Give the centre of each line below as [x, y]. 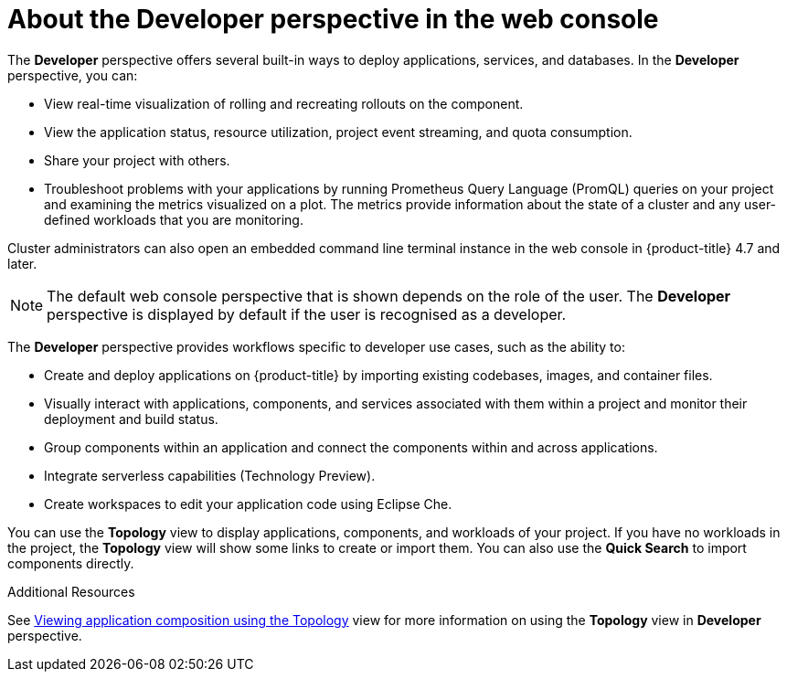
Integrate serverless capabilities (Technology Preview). [210, 475]
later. [22, 263]
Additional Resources [71, 591]
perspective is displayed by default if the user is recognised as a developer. [307, 314]
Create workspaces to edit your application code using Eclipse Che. [248, 504]
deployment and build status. [131, 419]
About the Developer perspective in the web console [333, 19]
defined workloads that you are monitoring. [174, 219]
